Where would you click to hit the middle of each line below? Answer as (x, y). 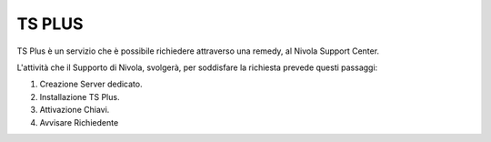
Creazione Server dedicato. (91, 84)
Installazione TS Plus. (80, 96)
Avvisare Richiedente (79, 122)
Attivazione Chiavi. (75, 110)
